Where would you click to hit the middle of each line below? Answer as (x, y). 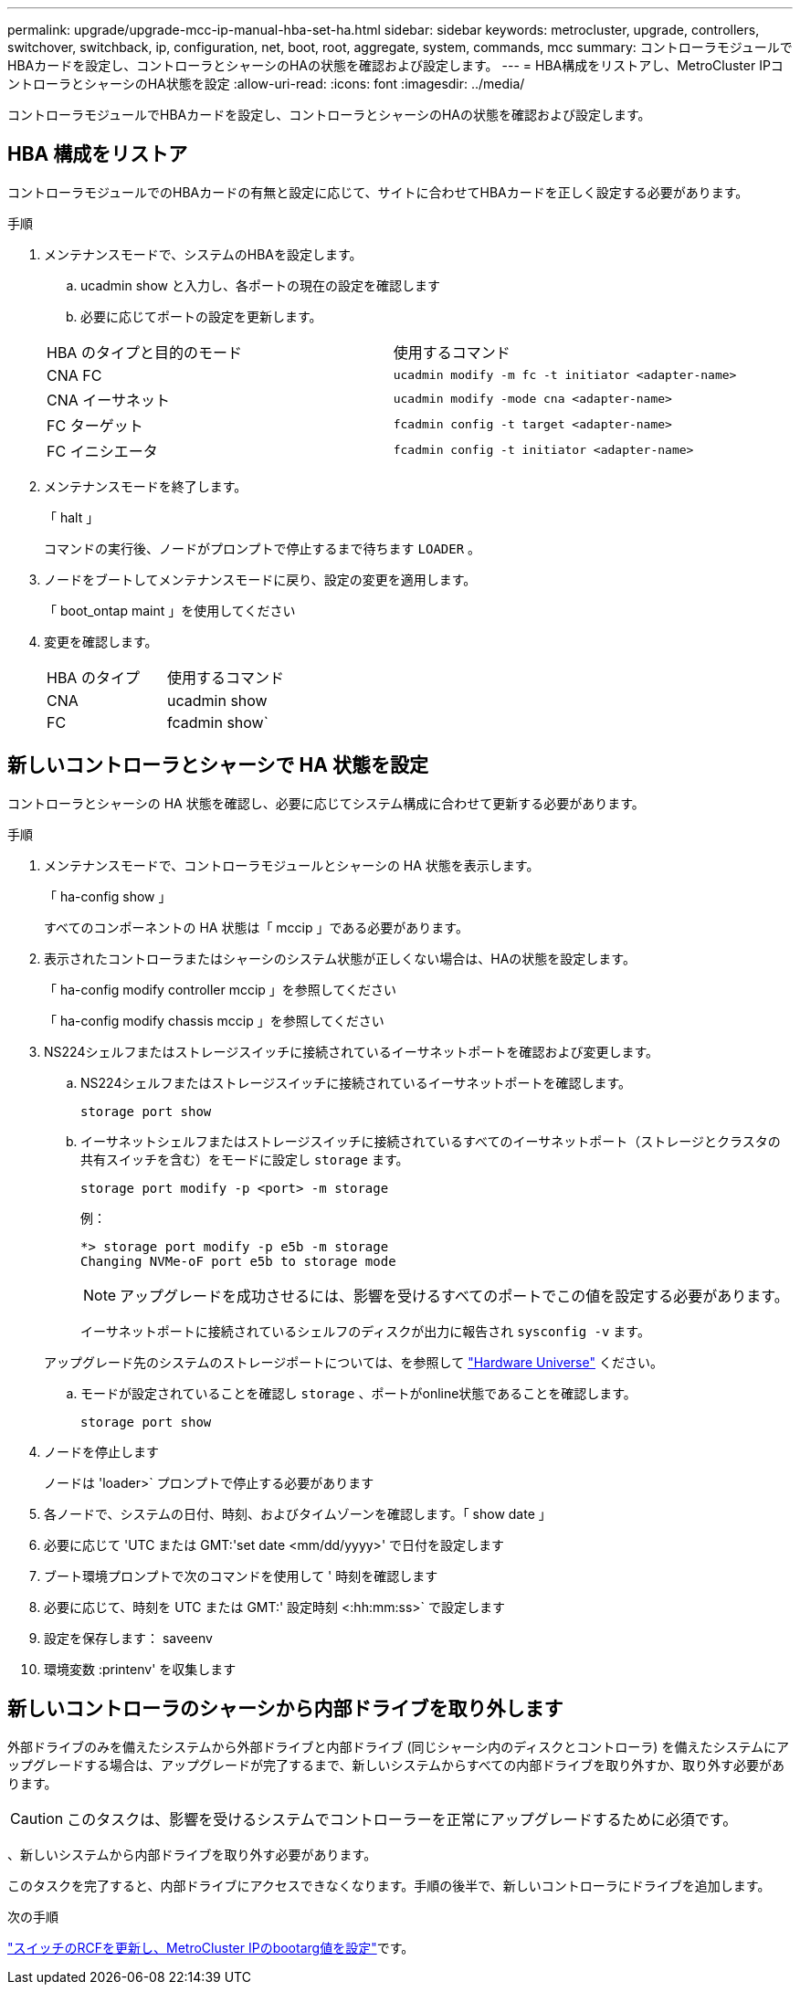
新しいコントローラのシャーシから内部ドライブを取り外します (285, 1709)
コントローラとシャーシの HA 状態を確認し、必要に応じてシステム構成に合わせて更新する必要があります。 (326, 803)
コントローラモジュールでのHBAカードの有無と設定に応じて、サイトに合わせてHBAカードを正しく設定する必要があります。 (378, 192)
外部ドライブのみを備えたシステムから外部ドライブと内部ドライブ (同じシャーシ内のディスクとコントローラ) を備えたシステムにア (398, 1746)
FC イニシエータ (102, 451)
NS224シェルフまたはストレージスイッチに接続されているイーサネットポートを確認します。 (356, 1082)
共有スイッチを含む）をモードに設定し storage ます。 (245, 1159)
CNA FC (74, 375)
